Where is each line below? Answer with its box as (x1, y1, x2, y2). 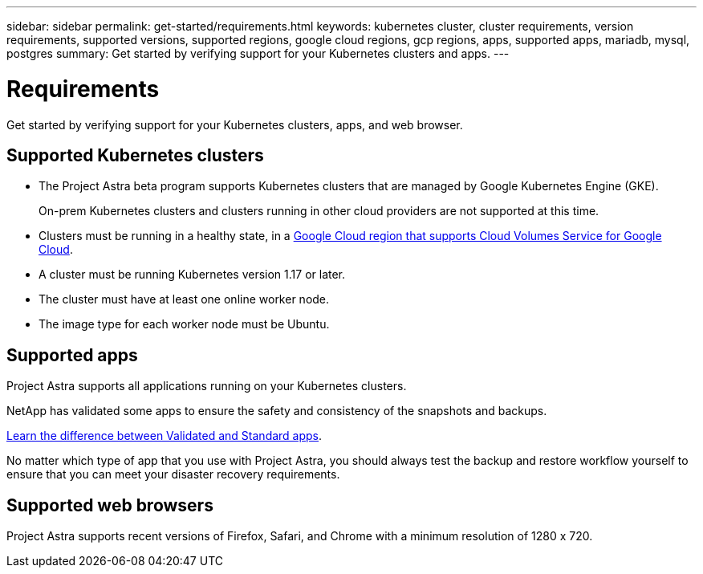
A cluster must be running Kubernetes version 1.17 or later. (39, 267, 346, 282)
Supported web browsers (6, 495, 213, 515)
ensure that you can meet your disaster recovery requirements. (6, 467, 340, 482)
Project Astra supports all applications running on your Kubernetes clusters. (6, 379, 407, 393)
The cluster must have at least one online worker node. (39, 292, 330, 307)
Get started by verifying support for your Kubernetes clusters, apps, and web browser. (6, 117, 463, 132)
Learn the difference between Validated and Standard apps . (6, 429, 323, 443)
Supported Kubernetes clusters (6, 145, 264, 165)
